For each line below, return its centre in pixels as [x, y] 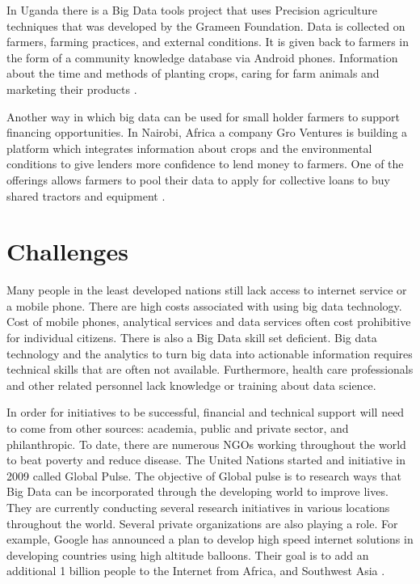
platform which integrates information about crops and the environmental [189, 148]
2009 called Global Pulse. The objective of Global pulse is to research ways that [204, 475]
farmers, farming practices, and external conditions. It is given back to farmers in [208, 42]
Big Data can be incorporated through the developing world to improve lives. [197, 491]
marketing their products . [72, 89]
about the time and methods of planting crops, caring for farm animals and [193, 73]
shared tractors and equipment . [86, 195]
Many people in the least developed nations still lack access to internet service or [207, 290]
